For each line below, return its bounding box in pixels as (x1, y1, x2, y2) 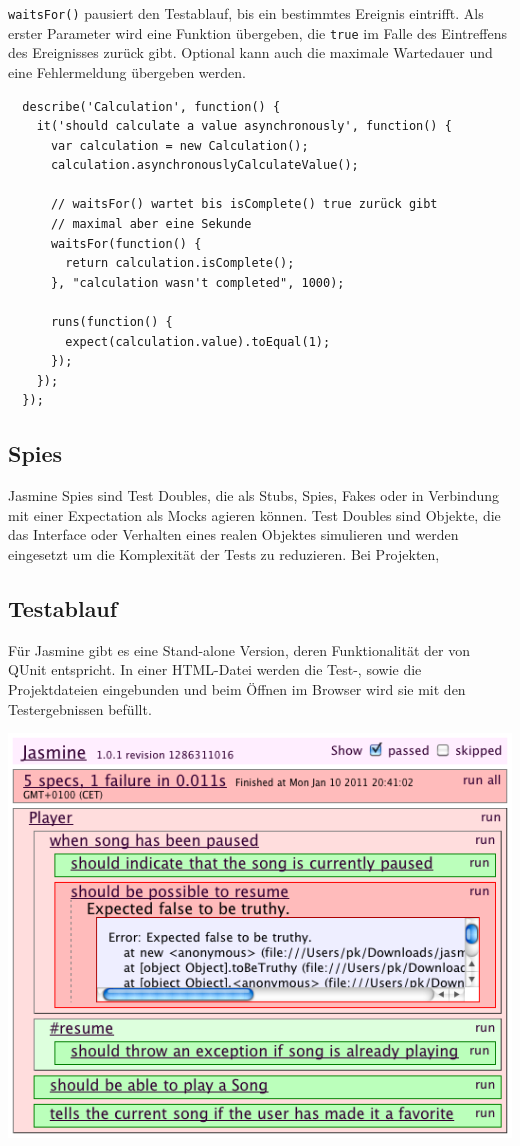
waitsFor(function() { (50, 236, 202, 251)
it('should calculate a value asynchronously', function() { (36, 119, 452, 134)
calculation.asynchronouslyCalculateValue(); (50, 158, 359, 173)
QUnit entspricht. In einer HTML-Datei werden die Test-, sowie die (8, 659, 422, 680)
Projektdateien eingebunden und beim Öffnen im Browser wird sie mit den (8, 678, 466, 699)
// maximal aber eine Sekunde (50, 217, 252, 232)
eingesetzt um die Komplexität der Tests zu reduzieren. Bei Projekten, (8, 543, 440, 564)
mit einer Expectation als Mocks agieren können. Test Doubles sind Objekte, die (8, 504, 501, 525)
